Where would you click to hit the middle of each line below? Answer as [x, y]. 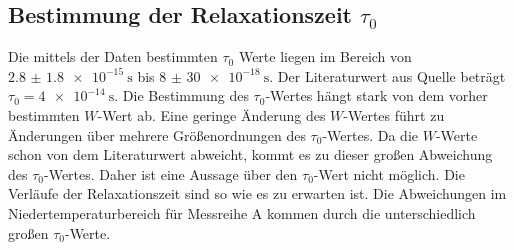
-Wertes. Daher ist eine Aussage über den [171, 173]
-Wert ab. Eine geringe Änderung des [211, 114]
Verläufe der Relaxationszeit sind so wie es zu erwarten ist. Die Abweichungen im [257, 193]
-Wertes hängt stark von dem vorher [376, 95]
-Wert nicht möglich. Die [389, 173]
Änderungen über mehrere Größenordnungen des [157, 134]
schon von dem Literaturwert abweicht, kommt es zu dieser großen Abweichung [250, 154]
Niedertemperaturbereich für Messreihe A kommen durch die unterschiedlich [242, 212]
